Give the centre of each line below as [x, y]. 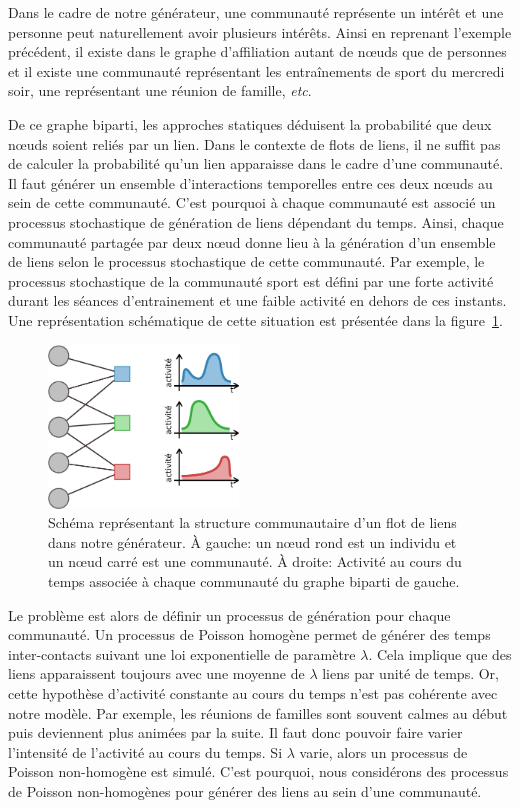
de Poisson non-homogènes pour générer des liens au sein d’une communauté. [245, 790]
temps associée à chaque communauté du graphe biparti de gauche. [254, 581]
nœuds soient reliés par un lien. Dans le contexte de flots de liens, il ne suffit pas [254, 143]
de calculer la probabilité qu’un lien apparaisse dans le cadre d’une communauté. [256, 163]
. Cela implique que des [440, 653]
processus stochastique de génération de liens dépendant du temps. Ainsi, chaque [256, 221]
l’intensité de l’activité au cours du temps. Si [145, 751]
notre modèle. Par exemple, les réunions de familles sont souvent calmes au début [258, 712]
